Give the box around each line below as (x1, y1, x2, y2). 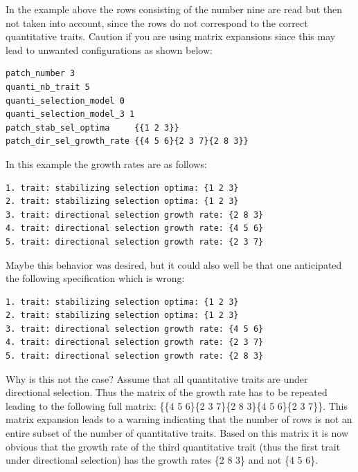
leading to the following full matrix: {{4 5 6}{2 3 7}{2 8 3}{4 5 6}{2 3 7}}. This (6, 398, 348, 413)
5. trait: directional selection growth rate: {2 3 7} (6, 236, 264, 247)
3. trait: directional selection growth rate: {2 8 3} (6, 209, 264, 220)
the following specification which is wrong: (6, 271, 185, 285)
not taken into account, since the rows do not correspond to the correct (6, 15, 308, 30)
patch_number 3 (6, 68, 75, 79)
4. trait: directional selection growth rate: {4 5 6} (6, 223, 264, 234)
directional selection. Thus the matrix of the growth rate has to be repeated (6, 385, 328, 399)
